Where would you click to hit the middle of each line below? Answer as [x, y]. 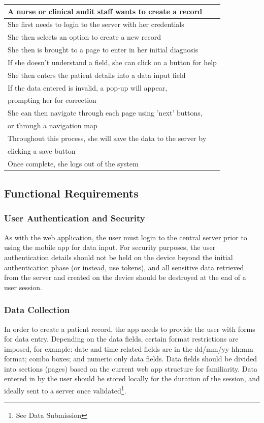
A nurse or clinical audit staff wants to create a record [105, 11]
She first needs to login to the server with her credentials [96, 24]
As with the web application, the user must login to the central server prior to [126, 237]
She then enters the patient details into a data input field [97, 75]
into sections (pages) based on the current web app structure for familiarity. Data [131, 368]
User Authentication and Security [75, 218]
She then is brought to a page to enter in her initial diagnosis [103, 50]
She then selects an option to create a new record [85, 37]
